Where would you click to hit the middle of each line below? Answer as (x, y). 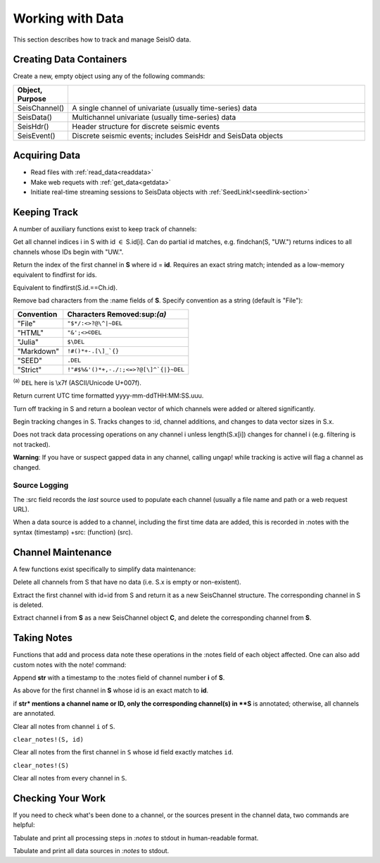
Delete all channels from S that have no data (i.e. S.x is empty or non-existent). (127, 582)
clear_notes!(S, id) (49, 739)
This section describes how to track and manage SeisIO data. (102, 39)
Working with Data (69, 18)
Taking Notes (43, 638)
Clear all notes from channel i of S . (64, 726)
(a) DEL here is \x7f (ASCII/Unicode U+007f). (77, 382)
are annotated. (34, 714)
